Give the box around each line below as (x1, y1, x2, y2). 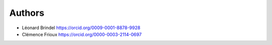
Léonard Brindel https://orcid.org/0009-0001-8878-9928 (22, 25, 141, 31)
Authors (9, 7, 45, 18)
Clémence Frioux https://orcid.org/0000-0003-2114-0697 (22, 31, 142, 37)
